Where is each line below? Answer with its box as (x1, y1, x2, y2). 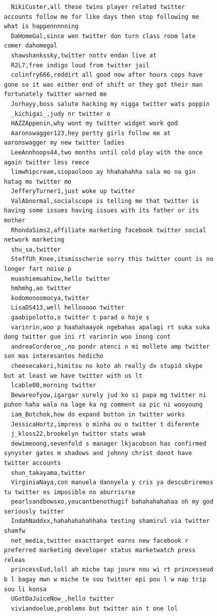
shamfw (4, 527, 25, 535)
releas (4, 556, 25, 564)
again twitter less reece (4, 158, 89, 166)
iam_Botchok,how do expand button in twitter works (11, 411, 185, 418)
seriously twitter (4, 508, 64, 515)
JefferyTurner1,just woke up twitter (11, 188, 135, 195)
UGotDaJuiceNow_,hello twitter (11, 595, 114, 603)
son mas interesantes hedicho (4, 353, 104, 360)
